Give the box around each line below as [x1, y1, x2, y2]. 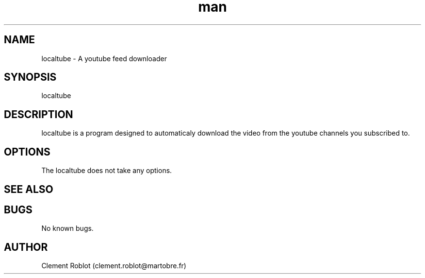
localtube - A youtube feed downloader [41, 54, 167, 63]
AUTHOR [4, 241, 48, 253]
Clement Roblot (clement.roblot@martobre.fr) [41, 261, 186, 270]
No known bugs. [41, 224, 94, 233]
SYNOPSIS [4, 71, 57, 84]
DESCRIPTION [4, 108, 73, 121]
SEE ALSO [4, 183, 53, 195]
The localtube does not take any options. [41, 166, 172, 175]
